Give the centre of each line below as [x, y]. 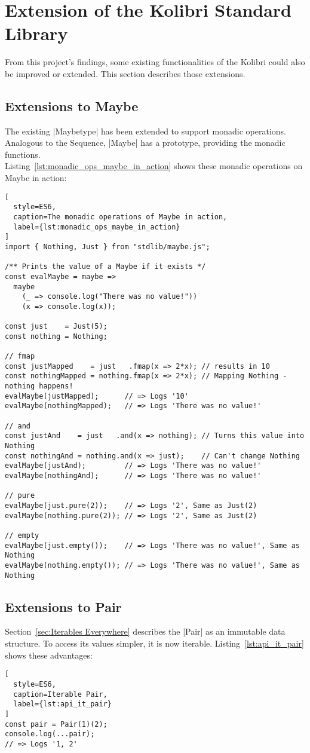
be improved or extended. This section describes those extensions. [125, 73]
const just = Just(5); [56, 327]
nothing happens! [39, 386]
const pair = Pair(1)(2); [56, 724]
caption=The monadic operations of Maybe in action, [120, 217]
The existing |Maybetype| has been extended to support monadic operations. [145, 131]
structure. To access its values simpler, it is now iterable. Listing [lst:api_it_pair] [154, 643]
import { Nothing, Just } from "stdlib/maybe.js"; [108, 247]
